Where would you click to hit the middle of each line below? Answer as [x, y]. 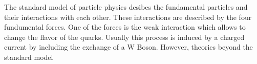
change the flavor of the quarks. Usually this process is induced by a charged [124, 37]
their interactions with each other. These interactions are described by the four [128, 17]
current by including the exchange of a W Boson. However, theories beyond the [128, 47]
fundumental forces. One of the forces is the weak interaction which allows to [125, 27]
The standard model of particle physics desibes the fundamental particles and [126, 7]
